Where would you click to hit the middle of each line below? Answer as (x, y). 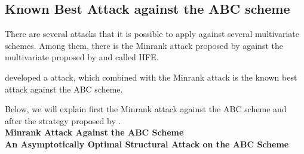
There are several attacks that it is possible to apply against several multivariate (152, 34)
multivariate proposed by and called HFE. (82, 57)
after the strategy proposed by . (63, 120)
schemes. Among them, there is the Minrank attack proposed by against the (144, 45)
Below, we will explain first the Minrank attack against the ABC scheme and (146, 109)
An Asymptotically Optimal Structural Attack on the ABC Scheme (147, 144)
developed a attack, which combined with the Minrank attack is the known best (151, 77)
